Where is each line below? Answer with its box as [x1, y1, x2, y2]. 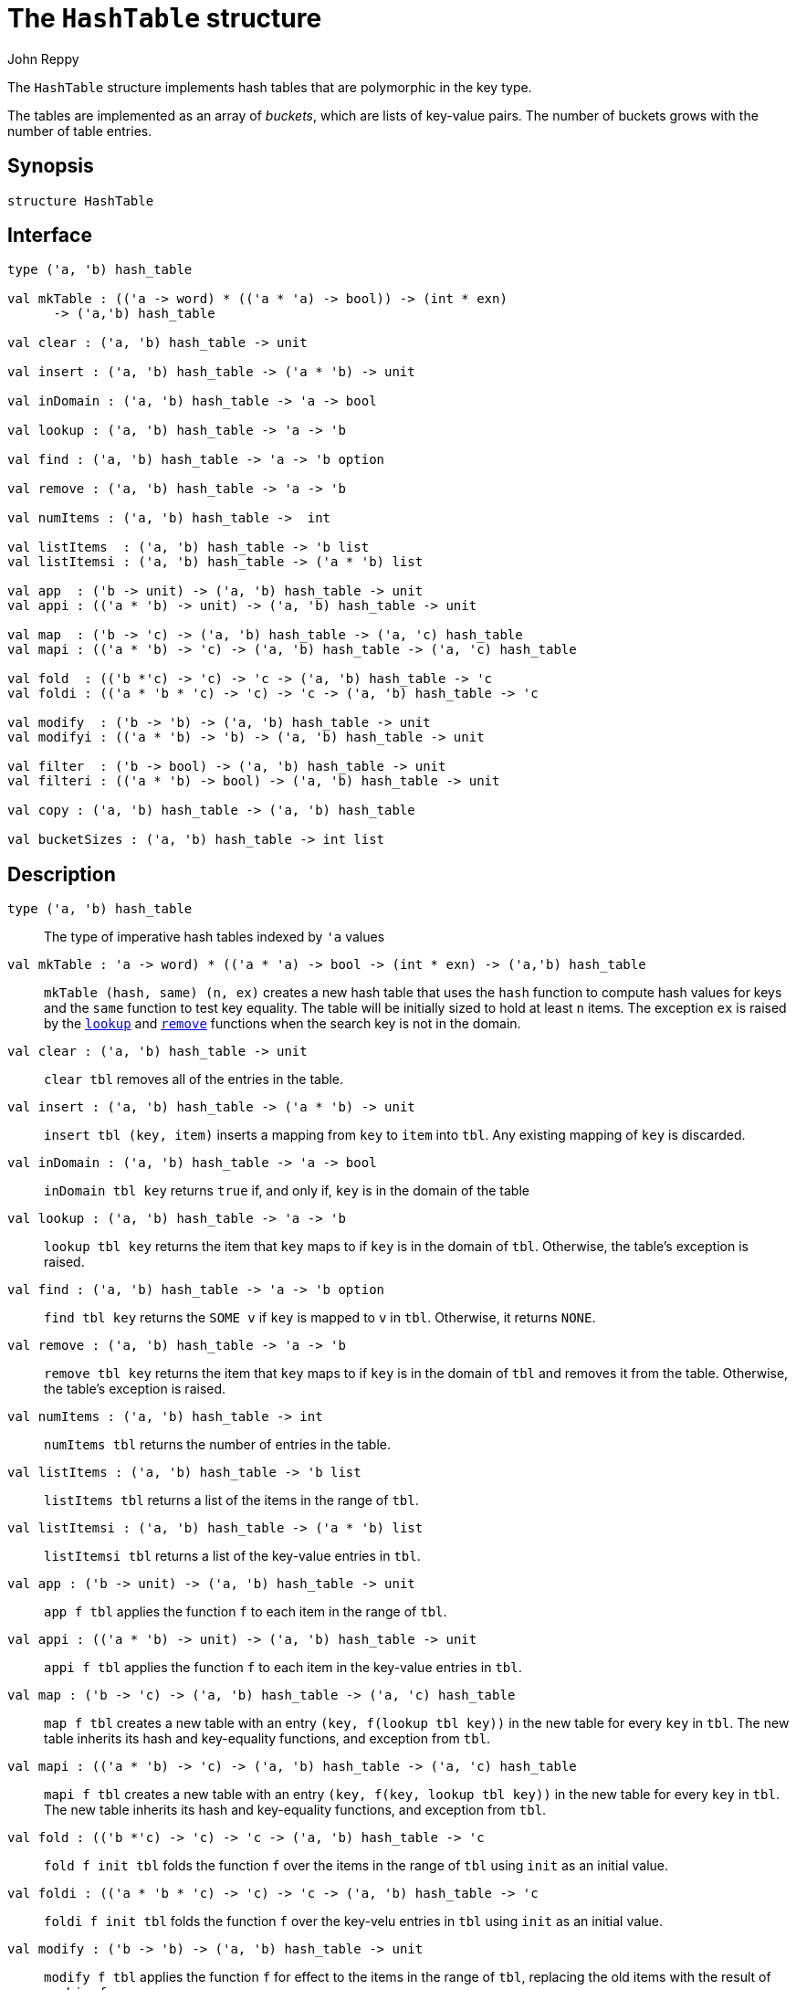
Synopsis [7, 154, 94, 178]
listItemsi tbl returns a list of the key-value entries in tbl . [44, 1548, 421, 1564]
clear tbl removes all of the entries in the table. [44, 1071, 344, 1088]
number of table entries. [7, 122, 152, 139]
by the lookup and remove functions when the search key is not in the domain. [44, 1016, 521, 1032]
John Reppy [7, 50, 79, 67]
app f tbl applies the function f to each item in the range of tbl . [44, 1604, 447, 1620]
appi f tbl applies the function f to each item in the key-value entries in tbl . [44, 1659, 522, 1676]
